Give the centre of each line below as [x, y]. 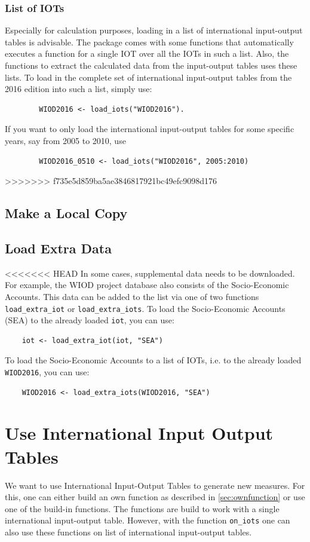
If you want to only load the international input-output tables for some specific [150, 129]
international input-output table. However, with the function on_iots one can [148, 520]
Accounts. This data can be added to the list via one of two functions [132, 296]
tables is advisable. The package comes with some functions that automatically [149, 42]
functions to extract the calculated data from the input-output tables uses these [151, 65]
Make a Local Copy [66, 213]
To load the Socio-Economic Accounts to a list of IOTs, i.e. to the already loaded [153, 360]
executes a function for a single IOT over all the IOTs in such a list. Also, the [147, 53]
